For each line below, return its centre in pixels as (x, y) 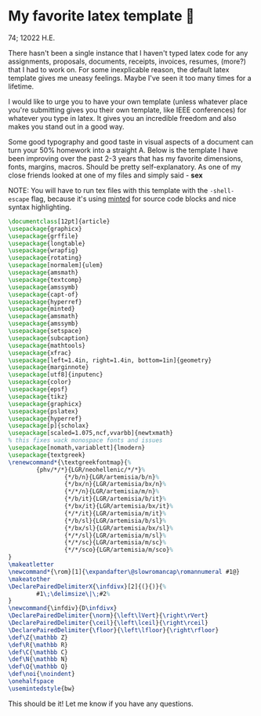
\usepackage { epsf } (38, 389)
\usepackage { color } (40, 382)
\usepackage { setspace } (45, 331)
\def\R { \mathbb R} (38, 645)
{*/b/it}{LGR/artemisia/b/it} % (115, 499)
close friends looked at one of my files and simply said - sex (105, 175)
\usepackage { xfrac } (40, 353)
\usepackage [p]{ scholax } (49, 426)
